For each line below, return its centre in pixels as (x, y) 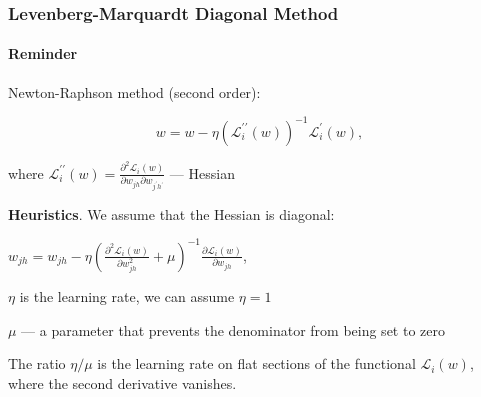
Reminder (43, 53)
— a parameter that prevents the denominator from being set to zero (233, 329)
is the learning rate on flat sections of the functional (256, 363)
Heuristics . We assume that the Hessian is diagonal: (171, 213)
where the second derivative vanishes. (122, 382)
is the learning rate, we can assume (127, 295)
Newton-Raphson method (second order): (134, 91)
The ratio (37, 363)
